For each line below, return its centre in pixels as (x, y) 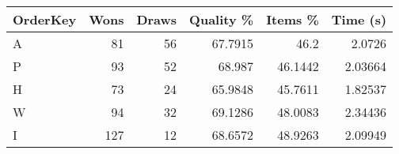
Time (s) (359, 19)
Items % (293, 19)
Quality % (222, 19)
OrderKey (45, 19)
